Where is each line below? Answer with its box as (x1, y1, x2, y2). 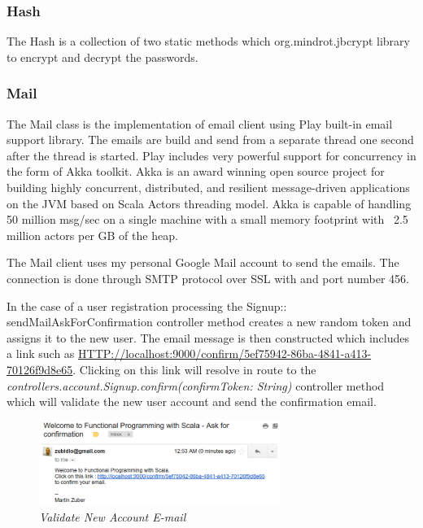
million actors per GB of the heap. (7, 226, 178, 243)
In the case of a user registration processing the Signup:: (7, 297, 287, 314)
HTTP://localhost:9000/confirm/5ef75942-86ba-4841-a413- (78, 345, 372, 362)
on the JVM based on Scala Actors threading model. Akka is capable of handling (7, 194, 412, 212)
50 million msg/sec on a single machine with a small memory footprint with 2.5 (7, 211, 408, 228)
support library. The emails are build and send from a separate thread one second (7, 131, 414, 148)
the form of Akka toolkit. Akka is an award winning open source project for (7, 163, 385, 180)
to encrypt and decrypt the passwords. (7, 48, 198, 65)
